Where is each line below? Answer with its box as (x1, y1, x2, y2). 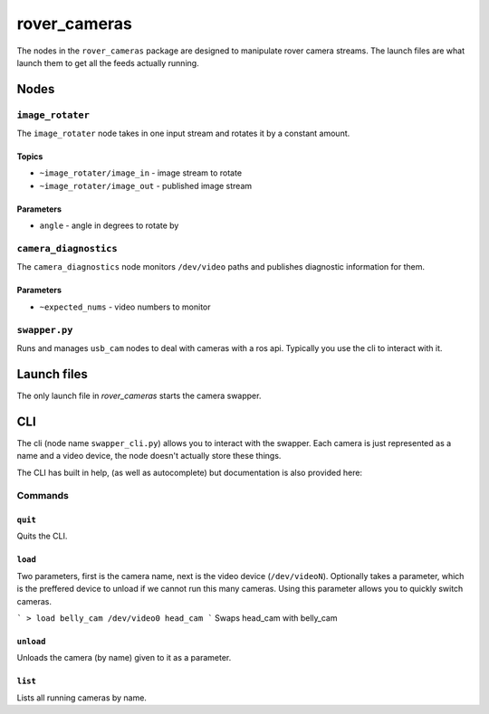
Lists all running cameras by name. (16, 692, 147, 703)
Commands (16, 490, 70, 502)
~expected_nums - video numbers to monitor (39, 301, 212, 312)
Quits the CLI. (16, 530, 68, 542)
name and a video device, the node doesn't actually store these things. (16, 451, 282, 462)
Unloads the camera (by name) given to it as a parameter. (16, 652, 232, 663)
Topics (16, 151, 43, 162)
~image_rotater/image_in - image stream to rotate (39, 167, 243, 178)
